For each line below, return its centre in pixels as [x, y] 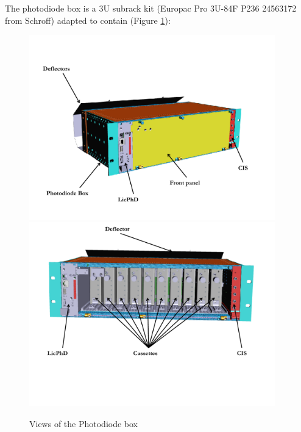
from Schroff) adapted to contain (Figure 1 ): [88, 20]
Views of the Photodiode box [84, 424]
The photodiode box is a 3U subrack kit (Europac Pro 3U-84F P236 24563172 [151, 8]
